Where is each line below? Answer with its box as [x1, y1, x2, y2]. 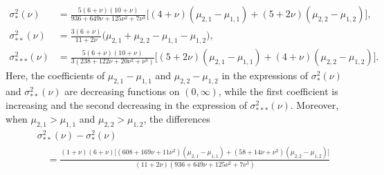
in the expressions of [221, 68, 309, 83]
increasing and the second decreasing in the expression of [6, 98, 247, 112]
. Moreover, [290, 98, 339, 112]
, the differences [143, 112, 210, 126]
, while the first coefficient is [218, 84, 338, 98]
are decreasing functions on [64, 84, 180, 98]
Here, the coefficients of [6, 68, 105, 83]
